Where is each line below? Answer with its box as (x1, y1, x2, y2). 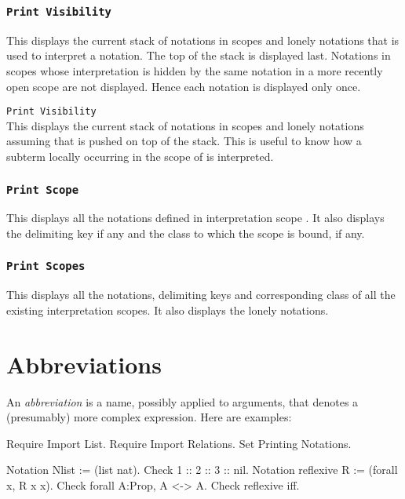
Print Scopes (6, 260, 86, 273)
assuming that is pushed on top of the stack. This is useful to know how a (6, 133, 362, 149)
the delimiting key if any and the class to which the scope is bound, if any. (6, 224, 365, 241)
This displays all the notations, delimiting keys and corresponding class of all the (6, 286, 396, 303)
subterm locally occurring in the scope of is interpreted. (6, 148, 274, 164)
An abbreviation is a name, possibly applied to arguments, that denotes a (6, 393, 359, 410)
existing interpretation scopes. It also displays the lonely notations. (6, 301, 329, 318)
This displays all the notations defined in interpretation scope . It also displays (6, 209, 385, 226)
